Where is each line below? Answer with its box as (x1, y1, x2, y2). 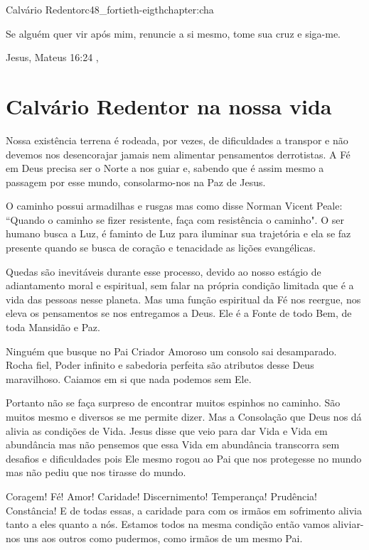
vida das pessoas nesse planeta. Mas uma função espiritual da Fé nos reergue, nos (6, 291, 361, 306)
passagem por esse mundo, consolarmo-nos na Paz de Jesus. (6, 174, 266, 189)
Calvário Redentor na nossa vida (6, 91, 332, 120)
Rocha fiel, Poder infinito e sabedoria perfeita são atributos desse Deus (6, 357, 314, 372)
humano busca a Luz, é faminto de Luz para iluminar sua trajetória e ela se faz (6, 226, 351, 241)
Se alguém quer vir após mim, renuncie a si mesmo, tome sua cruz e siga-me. (6, 26, 341, 41)
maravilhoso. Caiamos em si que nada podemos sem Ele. (6, 371, 252, 386)
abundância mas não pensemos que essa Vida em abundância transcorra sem (6, 437, 340, 452)
